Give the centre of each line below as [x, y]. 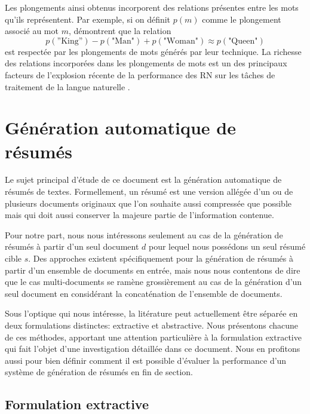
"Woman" [181, 41]
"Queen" [243, 41]
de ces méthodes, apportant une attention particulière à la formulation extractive [153, 337]
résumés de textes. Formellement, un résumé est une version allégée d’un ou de [149, 191]
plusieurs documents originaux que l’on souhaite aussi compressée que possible [148, 203]
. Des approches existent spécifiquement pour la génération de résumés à [161, 258]
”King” [70, 41]
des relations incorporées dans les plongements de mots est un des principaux [146, 63]
